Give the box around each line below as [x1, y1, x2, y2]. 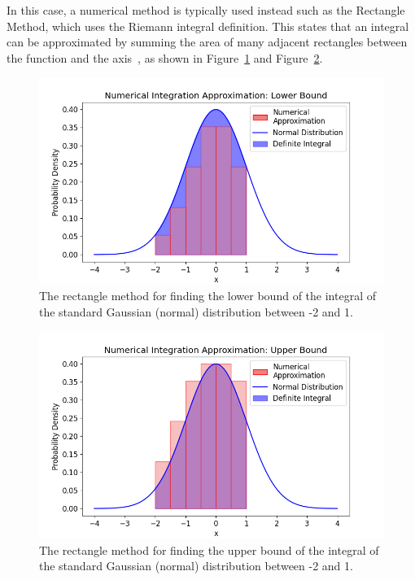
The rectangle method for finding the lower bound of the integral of [39, 287, 376, 304]
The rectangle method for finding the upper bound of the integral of [39, 541, 379, 558]
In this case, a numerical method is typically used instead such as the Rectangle [7, 2, 405, 18]
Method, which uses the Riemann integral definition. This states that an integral [7, 17, 409, 34]
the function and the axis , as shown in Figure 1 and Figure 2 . [7, 49, 323, 66]
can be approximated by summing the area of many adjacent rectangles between [7, 33, 408, 50]
